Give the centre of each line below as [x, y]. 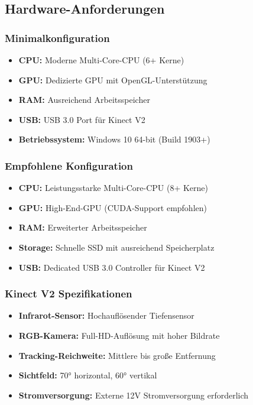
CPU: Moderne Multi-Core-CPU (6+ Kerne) [101, 60]
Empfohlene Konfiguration [69, 165]
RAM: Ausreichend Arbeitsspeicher [84, 100]
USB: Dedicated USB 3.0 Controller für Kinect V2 [112, 267]
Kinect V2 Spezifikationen [69, 294]
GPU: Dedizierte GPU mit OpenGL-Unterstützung [113, 80]
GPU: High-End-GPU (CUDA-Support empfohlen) [113, 207]
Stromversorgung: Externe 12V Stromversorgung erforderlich [134, 395]
